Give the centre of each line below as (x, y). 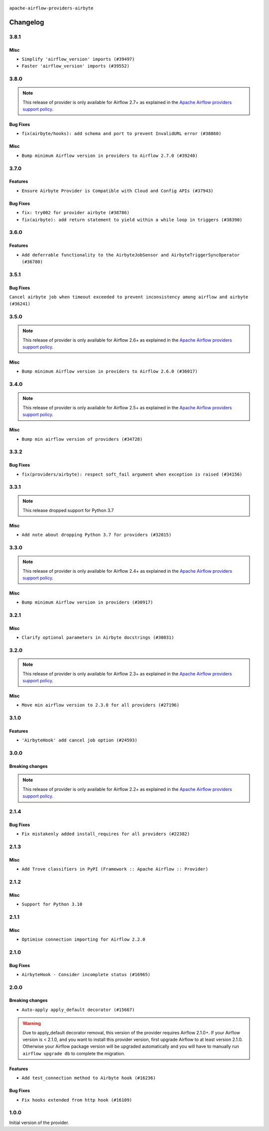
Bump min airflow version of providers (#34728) (82, 439)
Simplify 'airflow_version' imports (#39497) (78, 59)
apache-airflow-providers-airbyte (51, 8)
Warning (32, 1023)
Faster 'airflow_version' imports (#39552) (75, 66)
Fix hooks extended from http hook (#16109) (77, 1100)
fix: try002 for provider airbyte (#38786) (75, 213)
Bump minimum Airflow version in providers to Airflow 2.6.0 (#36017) (110, 372)
